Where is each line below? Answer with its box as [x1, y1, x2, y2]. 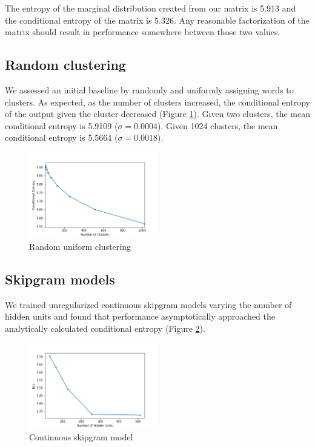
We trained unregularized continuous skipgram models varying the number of [5, 298, 292, 311]
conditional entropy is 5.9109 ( [5, 119, 118, 132]
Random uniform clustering [29, 240, 131, 252]
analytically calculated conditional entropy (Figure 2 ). [5, 321, 205, 334]
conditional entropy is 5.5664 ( [5, 131, 118, 144]
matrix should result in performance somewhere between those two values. [5, 25, 280, 38]
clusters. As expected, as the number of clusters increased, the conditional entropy [5, 95, 310, 108]
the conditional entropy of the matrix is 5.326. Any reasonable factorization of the [5, 13, 310, 26]
